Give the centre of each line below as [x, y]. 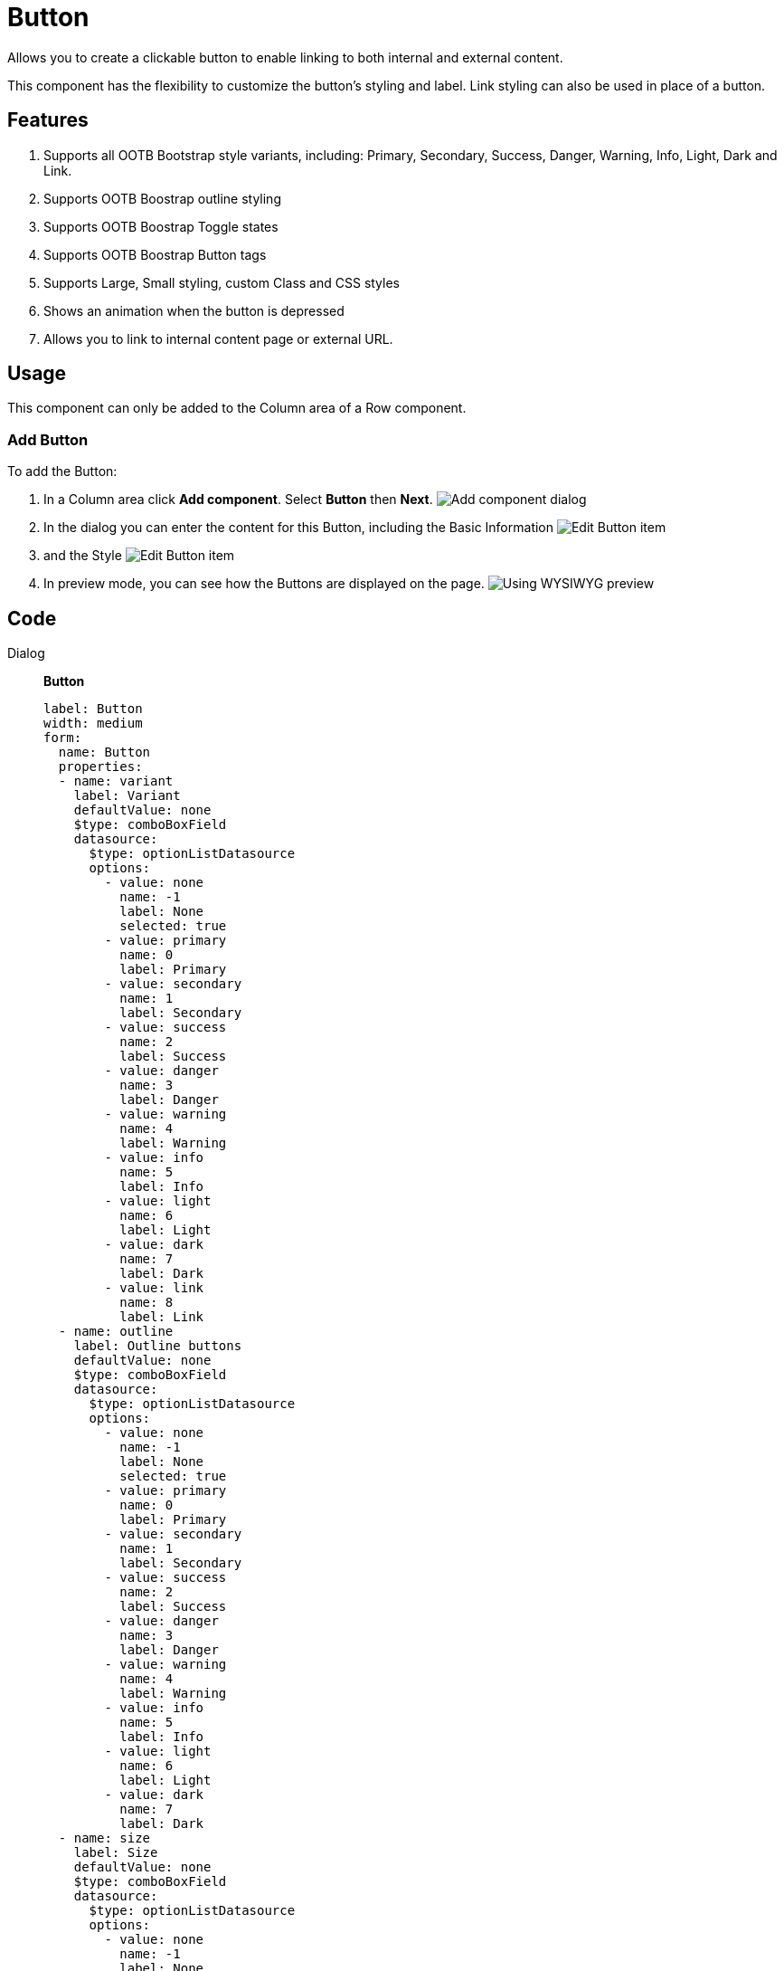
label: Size [116, 1853]
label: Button [93, 709]
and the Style [83, 556]
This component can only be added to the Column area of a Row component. [237, 408]
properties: [100, 767]
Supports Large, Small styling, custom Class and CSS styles [222, 282]
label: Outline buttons [158, 1346]
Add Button [48, 439]
